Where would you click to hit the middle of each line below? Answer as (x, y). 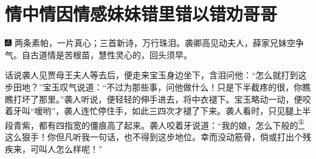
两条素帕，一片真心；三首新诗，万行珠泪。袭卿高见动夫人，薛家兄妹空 (155, 43)
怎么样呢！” (79, 148)
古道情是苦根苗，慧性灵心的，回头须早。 (111, 54)
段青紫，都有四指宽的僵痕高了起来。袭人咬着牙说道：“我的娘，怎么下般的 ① (155, 124)
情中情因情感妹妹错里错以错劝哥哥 (141, 14)
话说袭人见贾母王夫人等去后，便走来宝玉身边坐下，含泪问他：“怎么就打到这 (156, 75)
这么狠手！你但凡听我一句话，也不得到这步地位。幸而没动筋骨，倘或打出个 (154, 136)
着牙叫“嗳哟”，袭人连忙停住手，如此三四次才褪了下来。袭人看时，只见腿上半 (158, 111)
